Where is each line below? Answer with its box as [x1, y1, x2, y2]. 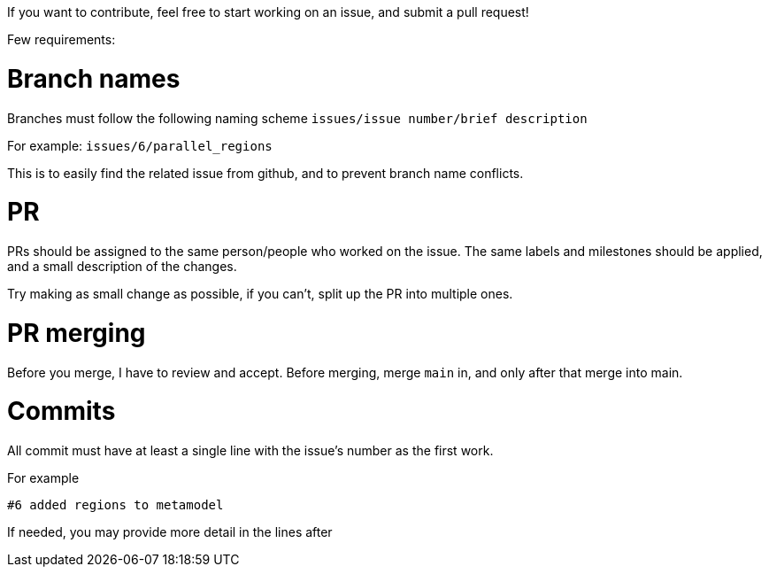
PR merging [7, 317, 146, 348]
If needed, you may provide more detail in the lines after [7, 524, 333, 539]
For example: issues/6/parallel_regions [7, 137, 273, 153]
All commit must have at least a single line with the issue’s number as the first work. [7, 443, 494, 458]
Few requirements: [7, 32, 116, 47]
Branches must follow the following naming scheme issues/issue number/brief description [7, 110, 588, 126]
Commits [7, 396, 116, 427]
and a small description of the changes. [7, 259, 237, 274]
